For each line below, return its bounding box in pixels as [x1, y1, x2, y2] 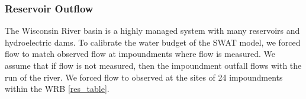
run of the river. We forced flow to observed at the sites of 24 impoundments [5, 71, 283, 83]
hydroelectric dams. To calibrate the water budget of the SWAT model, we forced [5, 36, 301, 48]
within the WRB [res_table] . [5, 82, 109, 95]
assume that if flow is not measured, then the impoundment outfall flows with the [5, 59, 302, 71]
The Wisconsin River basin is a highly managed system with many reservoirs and [5, 24, 300, 37]
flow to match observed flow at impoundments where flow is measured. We [5, 47, 275, 60]
